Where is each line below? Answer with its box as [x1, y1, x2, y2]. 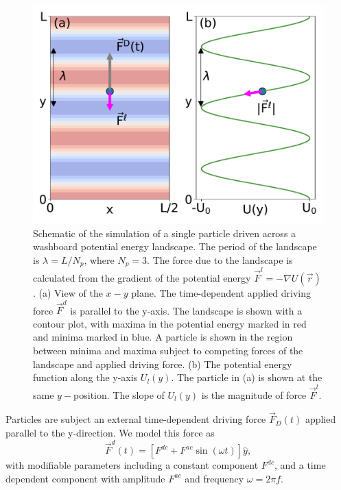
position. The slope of [73, 387, 165, 402]
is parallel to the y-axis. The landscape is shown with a [70, 303, 303, 317]
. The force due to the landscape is [147, 252, 293, 267]
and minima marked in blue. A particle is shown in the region [33, 330, 293, 344]
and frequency [185, 471, 244, 485]
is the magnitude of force [201, 387, 307, 402]
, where [84, 252, 115, 267]
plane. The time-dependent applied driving [131, 285, 311, 299]
